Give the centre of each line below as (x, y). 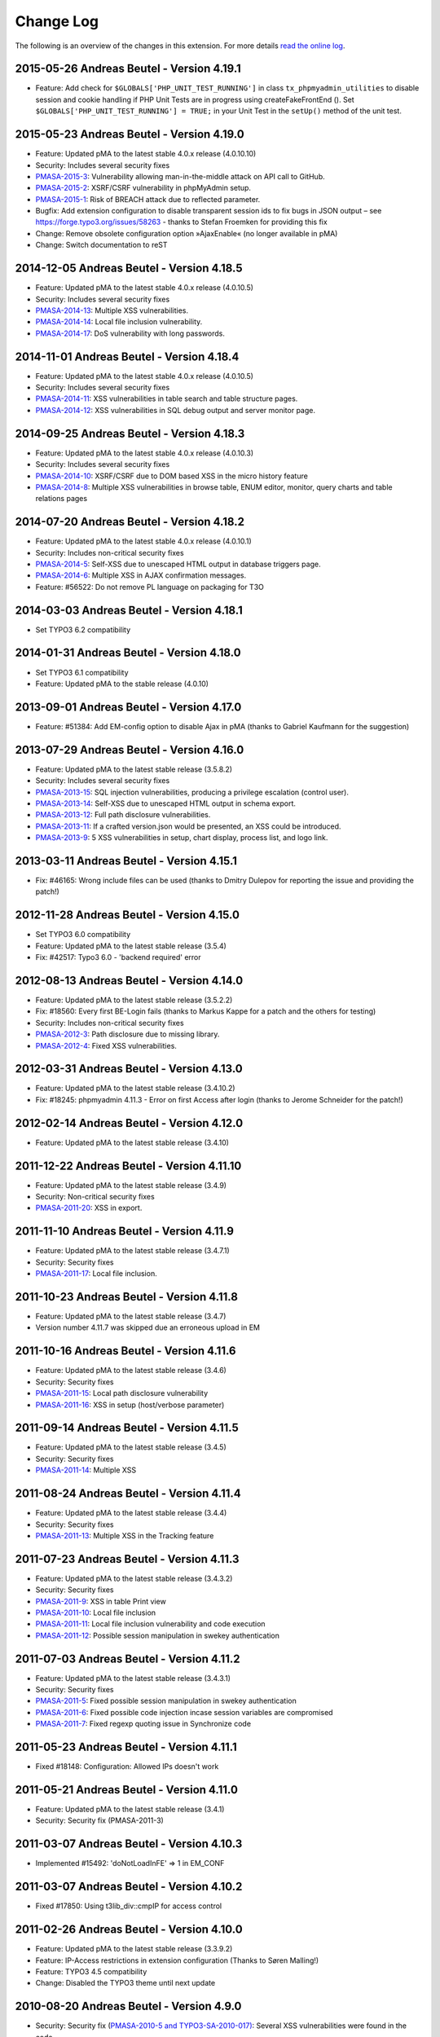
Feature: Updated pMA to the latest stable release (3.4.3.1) (133, 1678)
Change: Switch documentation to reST (101, 245)
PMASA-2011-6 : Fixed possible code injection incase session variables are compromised (184, 1712)
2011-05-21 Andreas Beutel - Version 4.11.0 (126, 1790)
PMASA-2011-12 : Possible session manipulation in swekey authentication (158, 1635)
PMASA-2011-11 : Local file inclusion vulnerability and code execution (150, 1624)
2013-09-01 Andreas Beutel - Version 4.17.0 (128, 707)
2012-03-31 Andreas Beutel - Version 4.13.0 (129, 1069)
